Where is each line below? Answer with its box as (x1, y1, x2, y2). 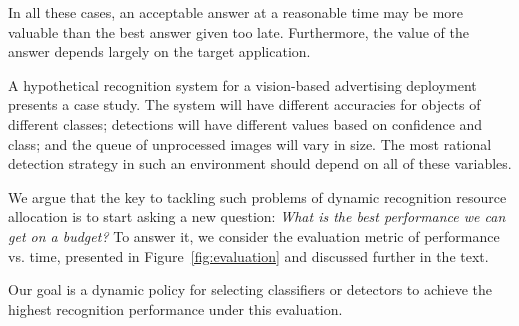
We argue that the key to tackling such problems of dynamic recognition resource (8, 186, 507, 207)
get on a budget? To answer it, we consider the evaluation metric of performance (8, 225, 500, 246)
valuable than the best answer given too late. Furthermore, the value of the (8, 21, 469, 42)
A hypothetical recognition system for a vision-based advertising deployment (8, 74, 477, 95)
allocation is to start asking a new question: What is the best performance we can (8, 206, 506, 227)
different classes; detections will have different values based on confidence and (8, 113, 483, 134)
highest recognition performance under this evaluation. (8, 298, 343, 319)
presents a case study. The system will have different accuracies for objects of (8, 94, 481, 115)
